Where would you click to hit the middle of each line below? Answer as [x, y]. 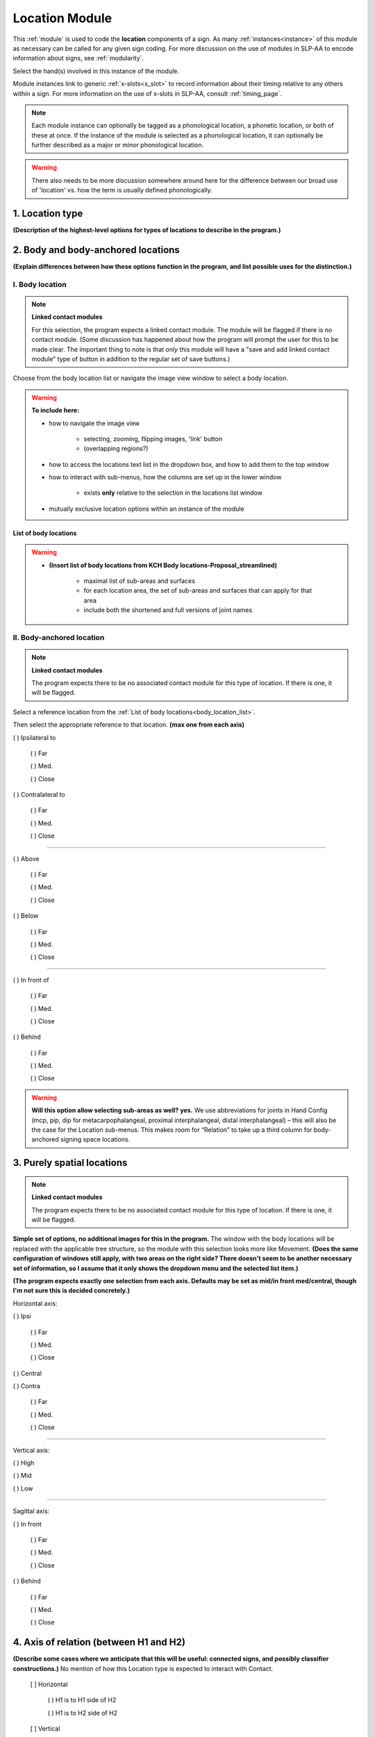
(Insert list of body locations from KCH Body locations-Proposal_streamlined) [163, 565]
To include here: [56, 411]
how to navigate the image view [94, 423]
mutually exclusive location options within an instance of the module [147, 509]
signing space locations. [95, 1139]
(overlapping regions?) [116, 449]
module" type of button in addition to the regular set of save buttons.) [131, 359]
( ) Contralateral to [39, 795]
